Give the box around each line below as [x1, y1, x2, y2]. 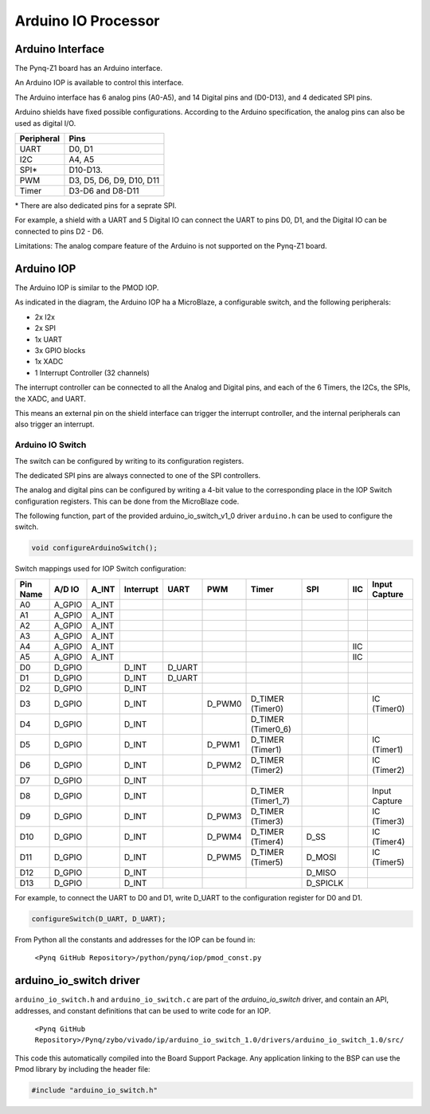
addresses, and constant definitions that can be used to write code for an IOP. [14, 1006, 271, 1015]
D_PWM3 [206, 810, 242, 822]
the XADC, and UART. [14, 394, 87, 403]
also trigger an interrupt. [14, 419, 95, 430]
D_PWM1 [206, 739, 240, 750]
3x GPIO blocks [34, 346, 86, 355]
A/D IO [53, 583, 80, 594]
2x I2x [34, 312, 56, 322]
